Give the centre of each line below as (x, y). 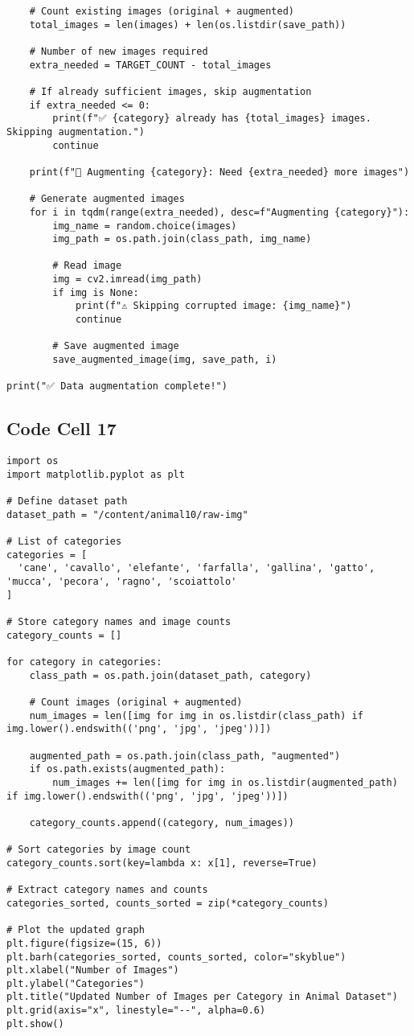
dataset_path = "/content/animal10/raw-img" (127, 514)
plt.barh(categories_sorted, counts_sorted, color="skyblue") (176, 957)
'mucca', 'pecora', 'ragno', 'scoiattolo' (122, 582)
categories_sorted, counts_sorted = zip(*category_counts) (168, 903)
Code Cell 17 (61, 428)
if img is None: (96, 292)
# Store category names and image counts (119, 622)
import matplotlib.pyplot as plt (96, 474)
